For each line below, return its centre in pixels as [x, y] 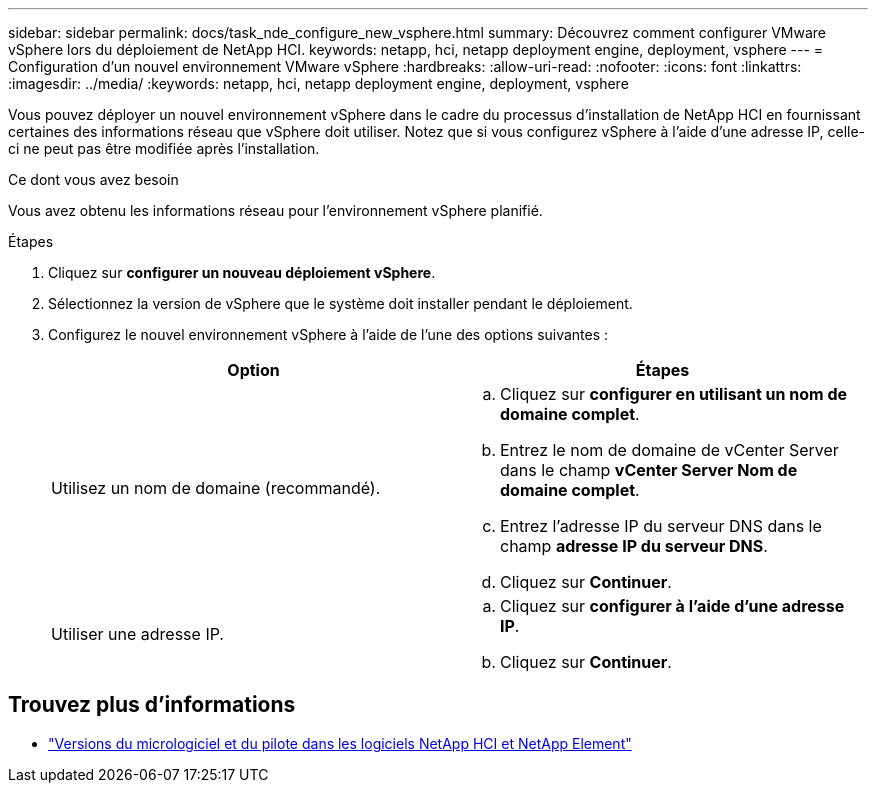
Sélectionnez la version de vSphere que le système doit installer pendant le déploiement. [340, 303]
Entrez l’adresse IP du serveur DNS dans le [661, 526]
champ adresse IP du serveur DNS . [634, 546]
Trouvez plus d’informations [152, 705]
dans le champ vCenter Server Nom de [649, 470]
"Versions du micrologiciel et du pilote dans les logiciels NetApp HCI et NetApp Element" [340, 743]
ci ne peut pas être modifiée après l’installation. [164, 148]
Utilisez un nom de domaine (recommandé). [216, 488]
